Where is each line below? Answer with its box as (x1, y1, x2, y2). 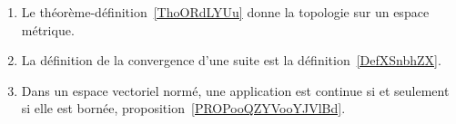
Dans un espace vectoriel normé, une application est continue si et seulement (21, 81, 450, 100)
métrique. (21, 20, 75, 39)
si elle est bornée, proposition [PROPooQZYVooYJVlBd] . (21, 99, 346, 118)
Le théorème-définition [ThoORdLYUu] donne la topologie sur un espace (21, 3, 430, 21)
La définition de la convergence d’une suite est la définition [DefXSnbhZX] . (21, 51, 441, 70)
